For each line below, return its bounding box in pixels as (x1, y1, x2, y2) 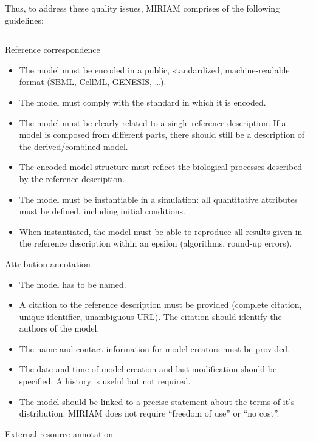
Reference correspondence (5, 43, 100, 56)
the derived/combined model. (19, 140, 128, 152)
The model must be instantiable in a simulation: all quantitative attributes (19, 192, 298, 205)
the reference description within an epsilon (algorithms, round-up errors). (19, 237, 292, 250)
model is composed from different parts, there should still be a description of (19, 128, 305, 141)
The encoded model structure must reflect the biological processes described (19, 160, 303, 173)
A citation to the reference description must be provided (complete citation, (19, 298, 302, 311)
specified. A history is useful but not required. (19, 375, 191, 387)
